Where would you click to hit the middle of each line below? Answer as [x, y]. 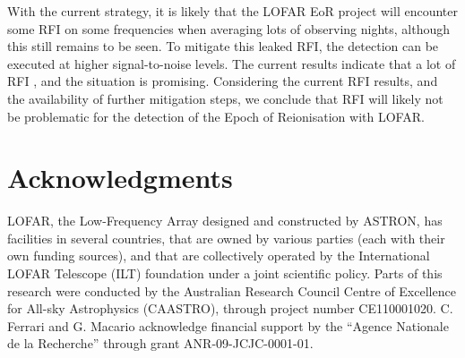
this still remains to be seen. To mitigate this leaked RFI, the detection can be [223, 46]
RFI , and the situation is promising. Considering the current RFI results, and [223, 81]
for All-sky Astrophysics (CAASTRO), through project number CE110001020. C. [230, 308]
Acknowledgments [120, 178]
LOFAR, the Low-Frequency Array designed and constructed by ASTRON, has [225, 221]
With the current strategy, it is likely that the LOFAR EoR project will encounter [233, 11]
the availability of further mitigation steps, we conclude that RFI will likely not [225, 98]
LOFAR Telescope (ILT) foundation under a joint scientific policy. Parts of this [225, 273]
